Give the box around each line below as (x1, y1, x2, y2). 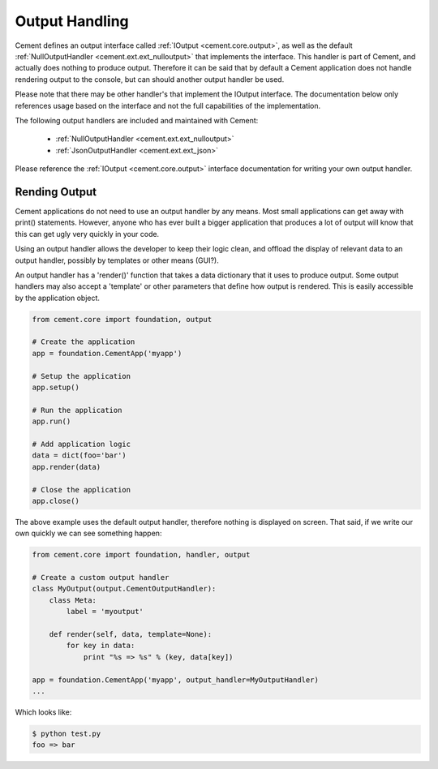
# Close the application (32, 485, 131, 494)
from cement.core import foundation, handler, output (32, 550, 251, 560)
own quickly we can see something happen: (15, 528, 162, 539)
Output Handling (15, 12, 129, 30)
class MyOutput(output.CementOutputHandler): (32, 584, 217, 594)
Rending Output (15, 185, 97, 199)
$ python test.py (32, 728, 101, 738)
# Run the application (32, 406, 122, 415)
